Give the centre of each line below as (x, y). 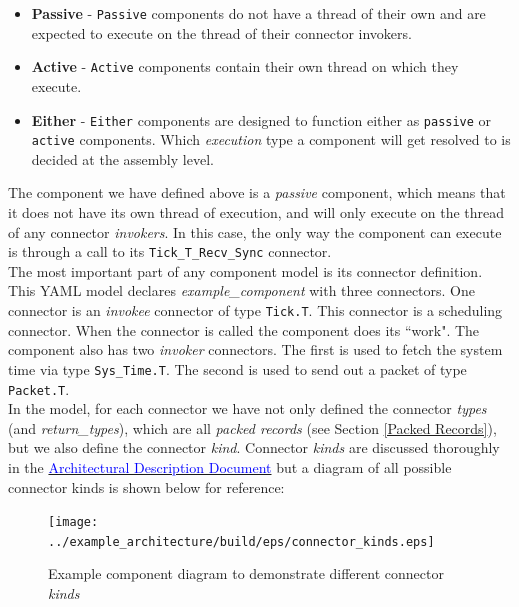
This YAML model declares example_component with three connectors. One (242, 290)
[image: (73, 522)
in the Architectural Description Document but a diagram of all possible (230, 466)
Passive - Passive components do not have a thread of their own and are (258, 13)
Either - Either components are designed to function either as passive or (261, 119)
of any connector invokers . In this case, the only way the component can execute (255, 231)
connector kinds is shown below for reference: (146, 486)
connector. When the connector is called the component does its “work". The (244, 329)
